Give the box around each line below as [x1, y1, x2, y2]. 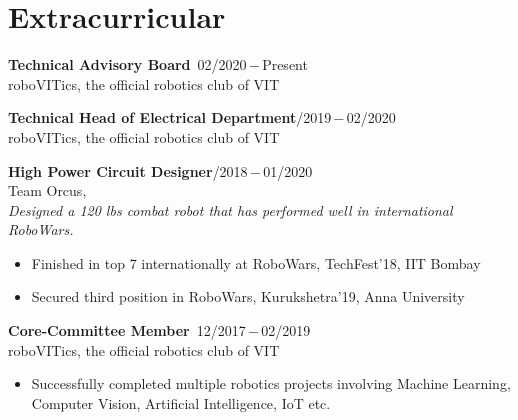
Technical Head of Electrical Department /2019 [8, 107, 332, 128]
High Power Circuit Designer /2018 [8, 160, 248, 181]
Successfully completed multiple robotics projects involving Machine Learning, [31, 373, 511, 394]
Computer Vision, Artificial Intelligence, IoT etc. [31, 392, 331, 413]
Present [262, 54, 308, 75]
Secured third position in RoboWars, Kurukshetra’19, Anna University [31, 286, 465, 307]
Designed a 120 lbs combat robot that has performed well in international [8, 199, 453, 220]
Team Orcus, [8, 180, 87, 201]
